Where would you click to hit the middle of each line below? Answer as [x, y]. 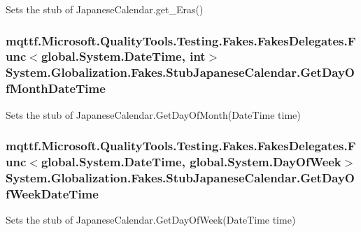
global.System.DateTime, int [123, 56]
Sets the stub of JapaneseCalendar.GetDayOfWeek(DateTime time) [151, 220]
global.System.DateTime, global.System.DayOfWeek [191, 162]
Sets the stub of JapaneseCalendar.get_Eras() [105, 9]
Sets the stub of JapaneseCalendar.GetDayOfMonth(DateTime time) [153, 114]
